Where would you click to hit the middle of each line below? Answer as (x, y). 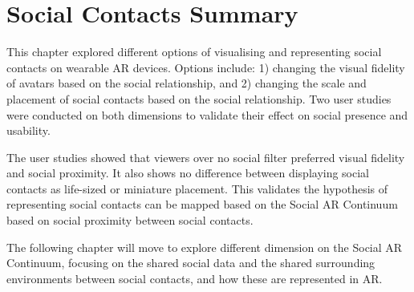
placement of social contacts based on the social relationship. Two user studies (199, 98)
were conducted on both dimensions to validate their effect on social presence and (207, 114)
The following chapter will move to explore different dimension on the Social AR (205, 247)
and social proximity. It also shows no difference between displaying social (188, 173)
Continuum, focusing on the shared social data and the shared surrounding (191, 263)
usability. (28, 130)
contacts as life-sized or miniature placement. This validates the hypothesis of (197, 188)
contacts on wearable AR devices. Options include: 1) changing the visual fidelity (206, 67)
